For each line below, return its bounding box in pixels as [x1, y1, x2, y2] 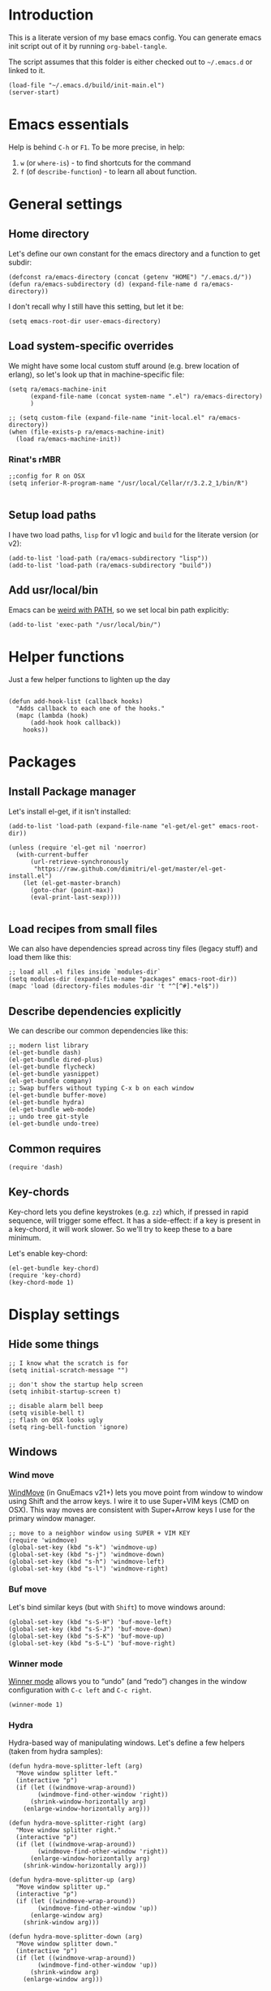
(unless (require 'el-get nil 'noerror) [8, 843, 148, 852]
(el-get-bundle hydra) [8, 1099, 85, 1107]
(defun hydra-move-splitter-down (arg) [8, 1933, 144, 1941]
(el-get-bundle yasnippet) [8, 1070, 100, 1078]
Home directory [8, 227, 89, 241]
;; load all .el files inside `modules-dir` [8, 968, 161, 976]
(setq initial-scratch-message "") [8, 1366, 129, 1374]
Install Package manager [8, 785, 136, 799]
